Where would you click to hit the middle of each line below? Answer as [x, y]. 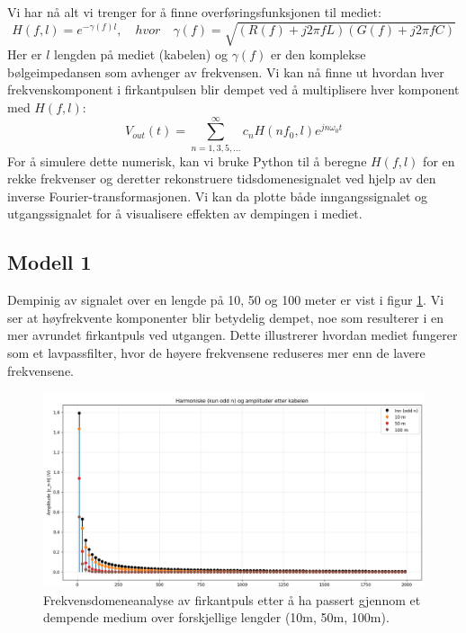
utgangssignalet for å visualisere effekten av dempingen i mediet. [185, 214]
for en [439, 160]
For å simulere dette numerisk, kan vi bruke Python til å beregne [187, 160]
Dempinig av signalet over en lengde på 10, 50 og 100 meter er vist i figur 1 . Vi [226, 300]
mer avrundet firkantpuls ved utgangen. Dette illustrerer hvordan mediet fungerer [233, 335]
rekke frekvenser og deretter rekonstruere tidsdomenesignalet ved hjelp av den [222, 178]
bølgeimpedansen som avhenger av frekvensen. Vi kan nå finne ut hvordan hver [226, 71]
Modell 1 [49, 262]
